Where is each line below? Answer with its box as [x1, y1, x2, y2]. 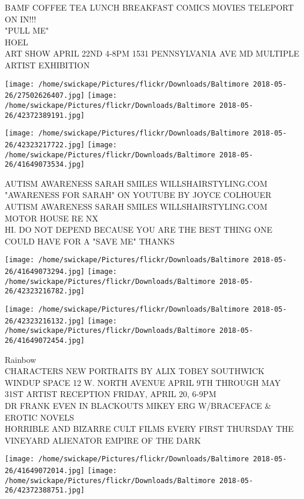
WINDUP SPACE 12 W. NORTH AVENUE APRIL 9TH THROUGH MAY [5, 376, 281, 388]
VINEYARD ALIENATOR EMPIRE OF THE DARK [5, 434, 201, 446]
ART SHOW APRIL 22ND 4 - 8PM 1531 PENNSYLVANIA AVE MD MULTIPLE [5, 47, 299, 60]
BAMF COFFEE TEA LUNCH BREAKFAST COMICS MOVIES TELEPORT [5, 1, 294, 13]
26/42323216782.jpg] [5, 287, 85, 296]
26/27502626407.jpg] [5, 91, 85, 100]
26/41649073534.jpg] [5, 160, 85, 169]
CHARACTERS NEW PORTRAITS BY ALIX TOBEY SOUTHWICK [5, 365, 265, 377]
